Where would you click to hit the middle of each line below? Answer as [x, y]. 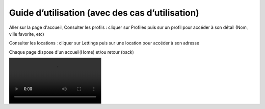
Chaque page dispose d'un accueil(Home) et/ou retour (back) [72, 52]
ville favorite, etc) [26, 34]
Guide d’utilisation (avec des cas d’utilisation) [104, 13]
